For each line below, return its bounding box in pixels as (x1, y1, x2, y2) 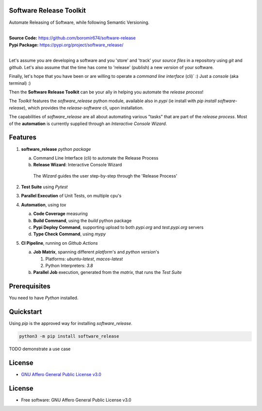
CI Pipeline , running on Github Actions (21, 240, 98, 246)
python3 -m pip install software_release (19, 334, 119, 339)
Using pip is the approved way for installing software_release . (9, 321, 133, 326)
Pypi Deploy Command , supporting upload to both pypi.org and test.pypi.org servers (33, 224, 204, 231)
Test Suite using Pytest (21, 184, 68, 190)
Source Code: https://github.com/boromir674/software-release (9, 35, 136, 41)
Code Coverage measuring (33, 211, 88, 216)
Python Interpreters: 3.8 (45, 263, 93, 268)
